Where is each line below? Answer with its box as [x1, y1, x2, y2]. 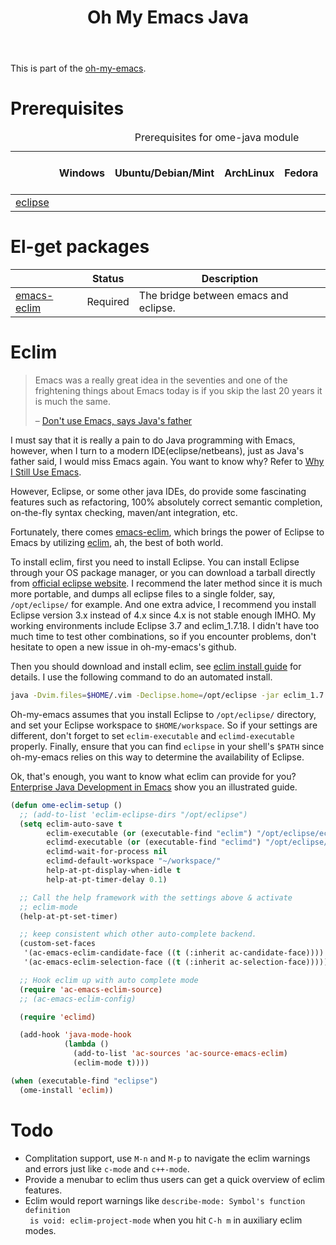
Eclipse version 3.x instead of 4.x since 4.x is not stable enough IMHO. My [10, 609, 317, 621]
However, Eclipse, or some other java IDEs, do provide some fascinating [10, 486, 307, 497]
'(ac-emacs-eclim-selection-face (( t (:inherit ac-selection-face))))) [23, 957, 329, 967]
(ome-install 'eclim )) [19, 1085, 114, 1095]
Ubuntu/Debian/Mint [114, 166, 215, 180]
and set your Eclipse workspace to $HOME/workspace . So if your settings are [10, 719, 318, 731]
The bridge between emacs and [138, 289, 289, 303]
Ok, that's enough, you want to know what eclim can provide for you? [10, 770, 297, 782]
